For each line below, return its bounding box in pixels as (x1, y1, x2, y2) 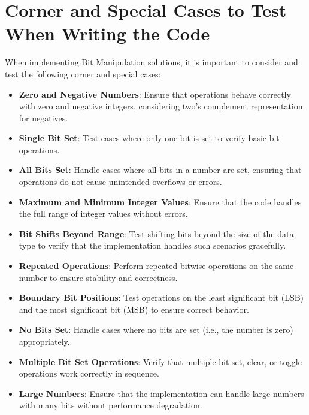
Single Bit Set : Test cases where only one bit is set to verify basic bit (19, 132, 280, 144)
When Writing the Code (5, 21, 210, 46)
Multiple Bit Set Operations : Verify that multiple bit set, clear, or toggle (19, 355, 302, 368)
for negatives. (19, 111, 68, 124)
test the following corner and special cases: (5, 67, 161, 80)
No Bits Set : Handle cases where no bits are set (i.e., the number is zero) (19, 323, 293, 336)
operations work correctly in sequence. (19, 367, 159, 380)
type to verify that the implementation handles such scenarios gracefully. (19, 239, 286, 252)
